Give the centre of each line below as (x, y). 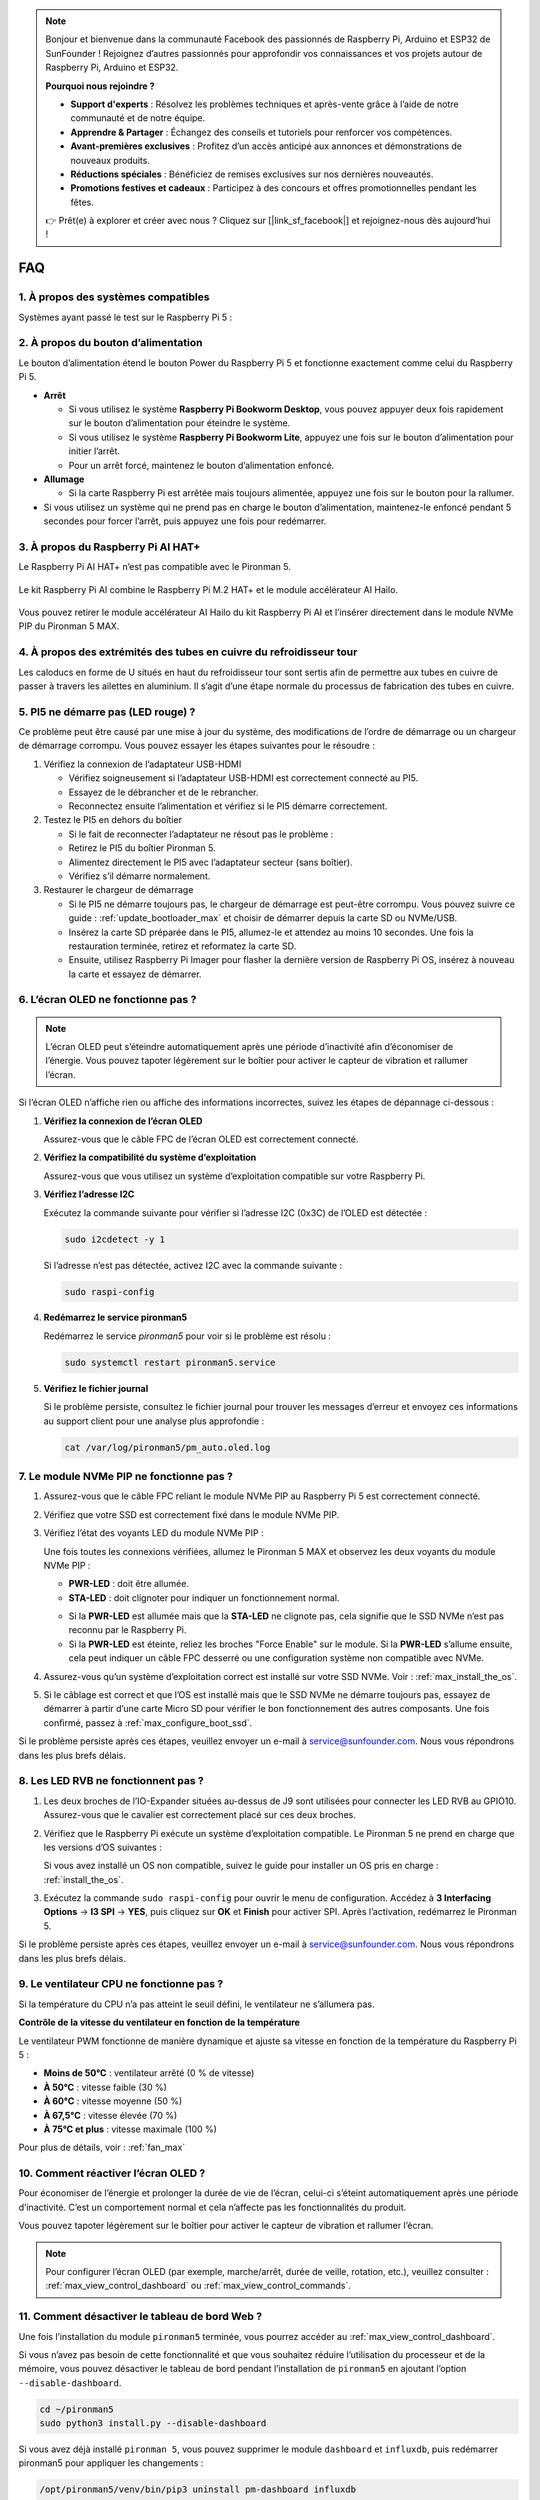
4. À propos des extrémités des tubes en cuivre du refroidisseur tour (188, 652)
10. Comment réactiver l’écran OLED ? (112, 2173)
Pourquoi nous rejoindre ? (100, 86)
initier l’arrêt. (94, 451)
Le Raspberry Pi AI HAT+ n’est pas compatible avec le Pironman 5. (155, 567)
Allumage (64, 479)
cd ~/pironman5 (76, 2409)
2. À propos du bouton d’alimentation (110, 343)
